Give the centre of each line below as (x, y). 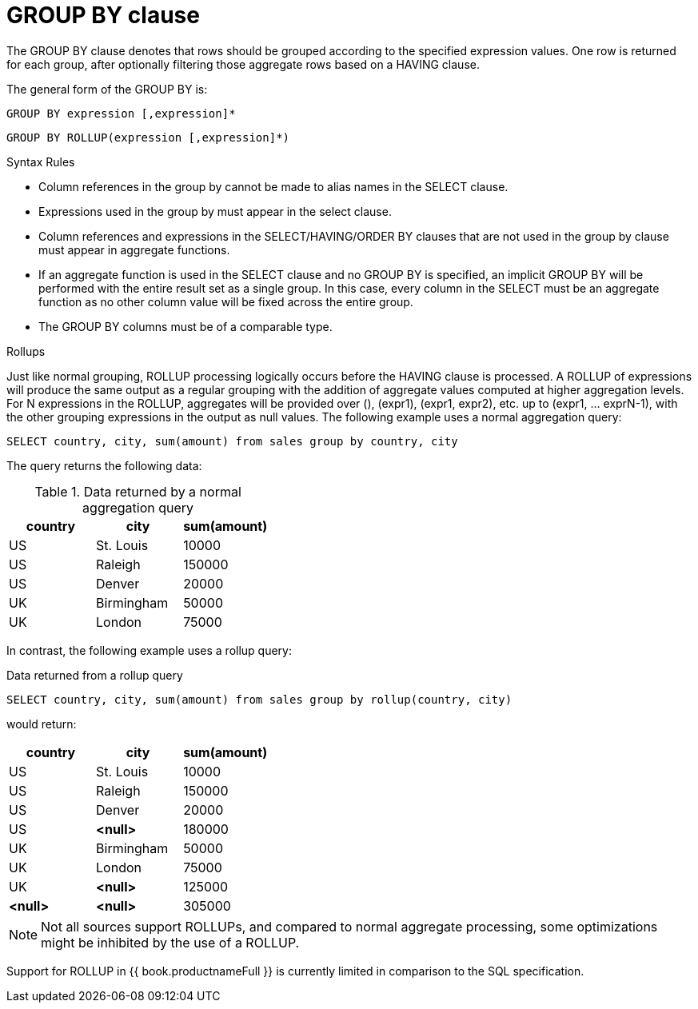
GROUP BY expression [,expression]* (121, 113)
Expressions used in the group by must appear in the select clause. (215, 211)
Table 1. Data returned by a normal (138, 491)
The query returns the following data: (104, 465)
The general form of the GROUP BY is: (107, 89)
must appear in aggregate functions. (134, 249)
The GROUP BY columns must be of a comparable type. (185, 326)
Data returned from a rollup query (95, 675)
